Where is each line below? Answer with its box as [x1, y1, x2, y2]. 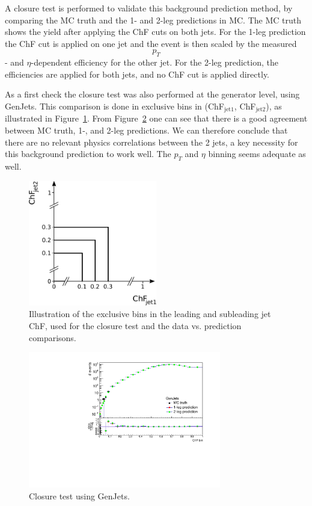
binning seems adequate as [208, 147, 306, 160]
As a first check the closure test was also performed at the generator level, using [5, 88, 300, 100]
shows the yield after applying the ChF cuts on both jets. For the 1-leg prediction [5, 25, 306, 38]
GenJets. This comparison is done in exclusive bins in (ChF [5, 99, 224, 112]
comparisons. [29, 331, 76, 344]
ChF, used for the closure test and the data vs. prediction [29, 319, 242, 332]
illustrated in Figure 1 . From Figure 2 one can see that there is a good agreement [5, 112, 308, 125]
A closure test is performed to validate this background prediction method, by [5, 2, 293, 14]
